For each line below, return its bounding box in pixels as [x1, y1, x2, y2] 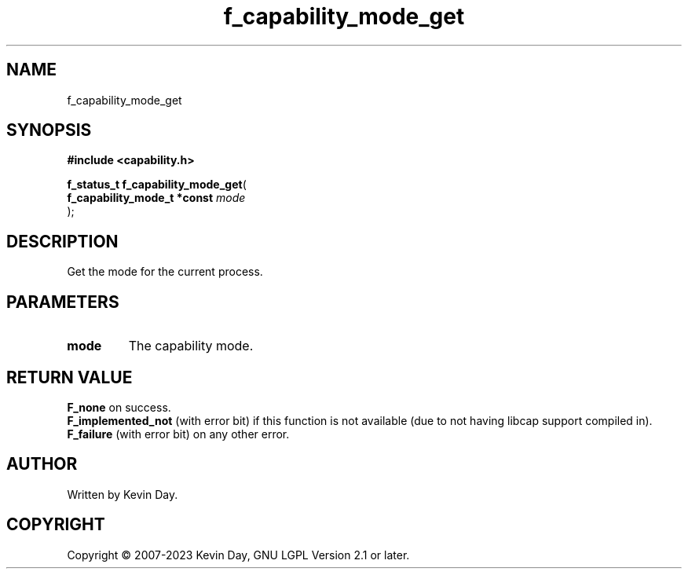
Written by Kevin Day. [67, 487, 178, 501]
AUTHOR [6, 454, 78, 474]
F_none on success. [67, 400, 171, 414]
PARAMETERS [6, 291, 119, 312]
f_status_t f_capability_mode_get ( [67, 178, 247, 192]
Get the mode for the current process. [67, 265, 263, 279]
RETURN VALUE [6, 367, 133, 387]
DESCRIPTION [6, 231, 119, 251]
